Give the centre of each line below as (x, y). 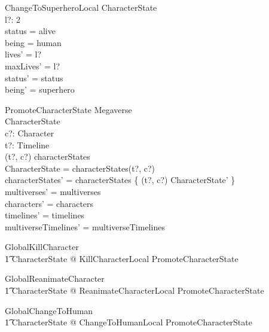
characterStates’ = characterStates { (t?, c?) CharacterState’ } (120, 180)
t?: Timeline (27, 144)
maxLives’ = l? (33, 66)
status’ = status (34, 77)
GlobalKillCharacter (42, 247)
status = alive (30, 31)
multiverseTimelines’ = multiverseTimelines (85, 226)
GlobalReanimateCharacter (55, 278)
